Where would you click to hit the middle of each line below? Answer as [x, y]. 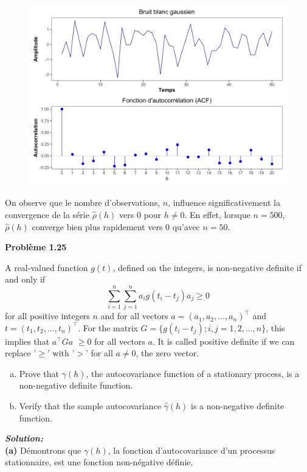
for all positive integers [47, 316]
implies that [27, 341]
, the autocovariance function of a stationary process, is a [193, 373]
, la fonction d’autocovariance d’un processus [191, 450]
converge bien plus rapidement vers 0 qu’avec [116, 226]
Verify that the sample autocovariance [90, 406]
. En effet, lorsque [217, 214]
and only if [25, 279]
